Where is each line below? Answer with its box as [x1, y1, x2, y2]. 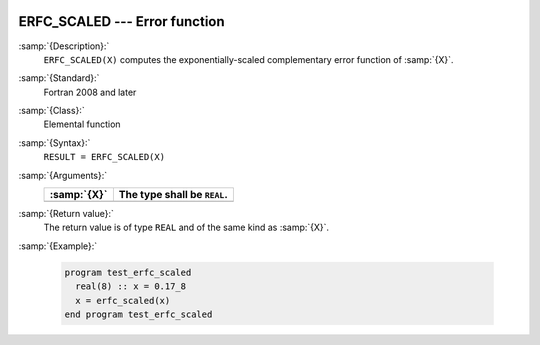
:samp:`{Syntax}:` [18, 136, 91, 149]
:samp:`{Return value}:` [18, 208, 115, 220]
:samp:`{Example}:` [18, 240, 98, 252]
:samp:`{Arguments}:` [18, 169, 108, 181]
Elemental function [43, 118, 121, 130]
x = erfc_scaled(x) [75, 295, 171, 306]
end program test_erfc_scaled [64, 308, 213, 320]
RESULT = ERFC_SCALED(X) [43, 151, 165, 163]
